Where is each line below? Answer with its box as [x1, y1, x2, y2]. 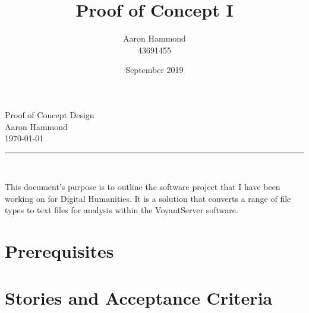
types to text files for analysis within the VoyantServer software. [5, 204, 238, 216]
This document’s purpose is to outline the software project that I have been [5, 181, 280, 193]
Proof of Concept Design [5, 108, 94, 121]
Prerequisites [5, 239, 114, 263]
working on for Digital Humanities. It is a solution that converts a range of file [5, 192, 291, 204]
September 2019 [125, 64, 184, 76]
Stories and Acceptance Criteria [5, 285, 273, 309]
